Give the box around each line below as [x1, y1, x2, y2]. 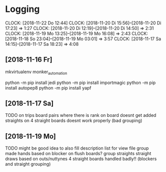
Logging [5, 3, 40, 15]
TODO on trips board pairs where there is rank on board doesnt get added [5, 112, 157, 118]
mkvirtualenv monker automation [5, 69, 67, 76]
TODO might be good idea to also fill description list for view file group [5, 145, 149, 151]
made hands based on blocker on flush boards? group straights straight [5, 151, 152, 157]
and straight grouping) [5, 161, 51, 167]
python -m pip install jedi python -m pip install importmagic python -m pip [5, 80, 156, 86]
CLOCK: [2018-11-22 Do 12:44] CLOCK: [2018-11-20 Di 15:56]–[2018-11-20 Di [5, 20, 162, 26]
